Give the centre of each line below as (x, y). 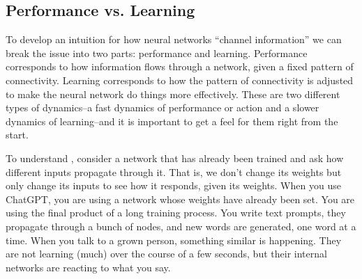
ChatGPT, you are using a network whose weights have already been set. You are (180, 199)
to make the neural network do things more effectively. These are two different (173, 94)
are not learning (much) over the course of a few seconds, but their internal (166, 254)
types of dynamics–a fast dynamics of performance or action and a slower (163, 107)
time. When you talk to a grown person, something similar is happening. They (174, 240)
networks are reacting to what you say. (88, 267)
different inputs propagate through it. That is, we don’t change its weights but (174, 172)
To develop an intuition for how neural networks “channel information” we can (174, 39)
